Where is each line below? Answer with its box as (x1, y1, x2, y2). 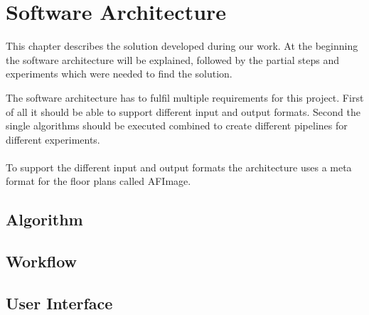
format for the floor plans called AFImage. (6, 173, 191, 188)
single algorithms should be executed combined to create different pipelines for (6, 118, 348, 133)
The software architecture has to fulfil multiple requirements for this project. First (6, 90, 364, 105)
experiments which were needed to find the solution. (6, 66, 232, 81)
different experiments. (6, 132, 100, 146)
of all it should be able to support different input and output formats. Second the (6, 104, 360, 119)
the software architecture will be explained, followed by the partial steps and (6, 52, 339, 67)
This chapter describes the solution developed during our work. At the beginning (6, 38, 358, 53)
